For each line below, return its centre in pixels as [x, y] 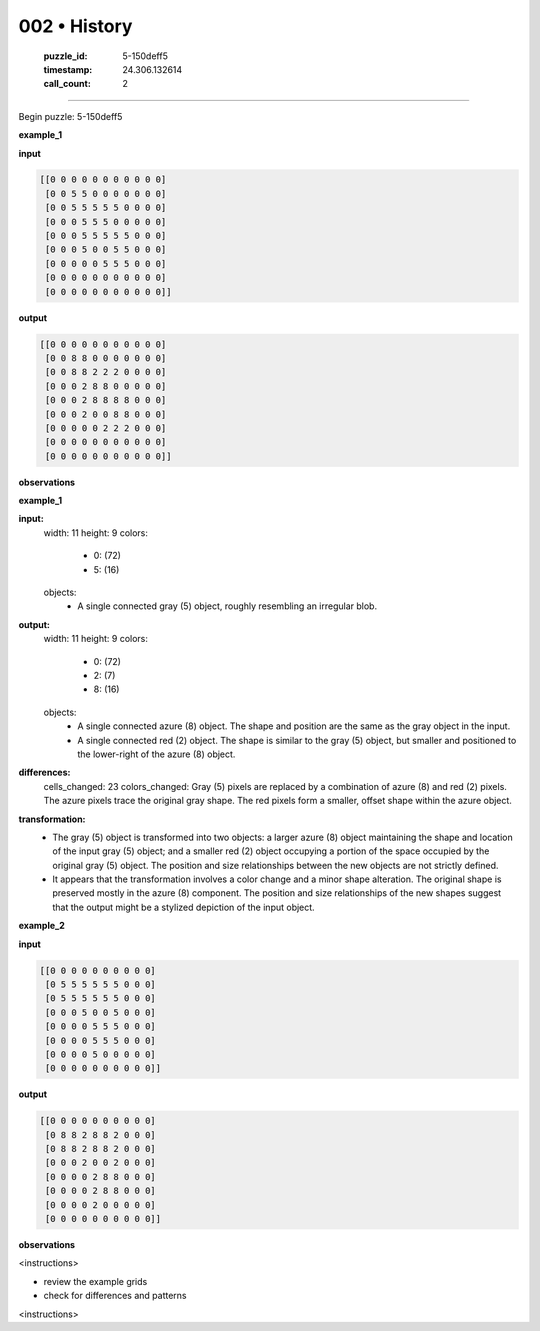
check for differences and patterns [115, 1296]
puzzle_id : [65, 56]
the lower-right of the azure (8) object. [156, 754]
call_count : [67, 84]
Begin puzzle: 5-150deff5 [70, 116]
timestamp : [68, 69]
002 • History [75, 26]
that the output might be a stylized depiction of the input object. [183, 907]
